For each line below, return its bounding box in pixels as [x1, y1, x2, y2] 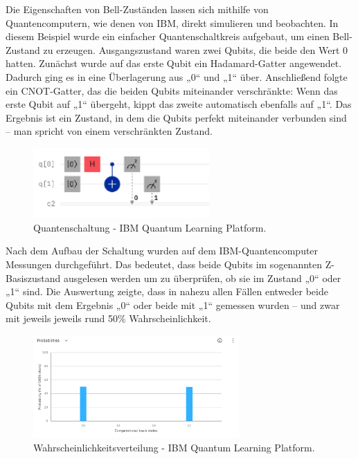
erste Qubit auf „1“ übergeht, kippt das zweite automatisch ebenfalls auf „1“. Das [6, 97, 352, 111]
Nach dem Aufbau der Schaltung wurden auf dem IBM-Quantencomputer [6, 243, 319, 258]
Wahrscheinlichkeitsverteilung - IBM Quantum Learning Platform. [33, 440, 315, 454]
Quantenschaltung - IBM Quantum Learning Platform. [33, 220, 267, 234]
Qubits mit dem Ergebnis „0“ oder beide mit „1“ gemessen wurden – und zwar [6, 297, 340, 312]
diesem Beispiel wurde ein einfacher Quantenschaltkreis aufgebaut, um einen [6, 29, 330, 44]
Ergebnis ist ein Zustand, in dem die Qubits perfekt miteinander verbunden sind [6, 110, 347, 124]
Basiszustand [6, 270, 61, 285]
